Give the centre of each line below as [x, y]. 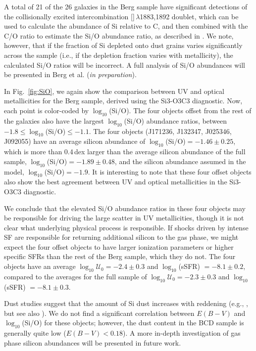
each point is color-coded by [47, 110]
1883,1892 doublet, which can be [189, 16]
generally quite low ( [35, 333]
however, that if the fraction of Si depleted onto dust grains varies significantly [123, 45]
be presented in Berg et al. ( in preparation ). [70, 74]
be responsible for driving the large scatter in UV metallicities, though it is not [124, 218]
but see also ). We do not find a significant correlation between [99, 313]
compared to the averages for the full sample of [76, 276]
